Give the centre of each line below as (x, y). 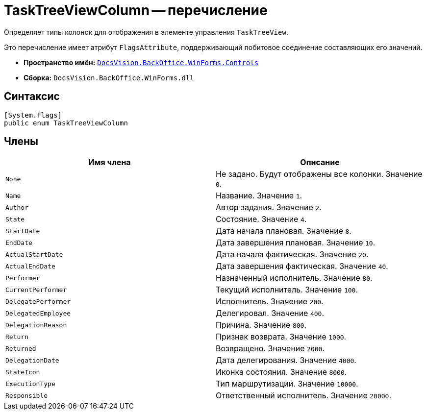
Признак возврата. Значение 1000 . (281, 337)
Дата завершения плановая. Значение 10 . (296, 243)
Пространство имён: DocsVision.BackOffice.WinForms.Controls (141, 62)
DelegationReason (36, 325)
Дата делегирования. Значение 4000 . (286, 360)
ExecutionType (30, 384)
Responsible (27, 395)
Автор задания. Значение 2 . (269, 207)
